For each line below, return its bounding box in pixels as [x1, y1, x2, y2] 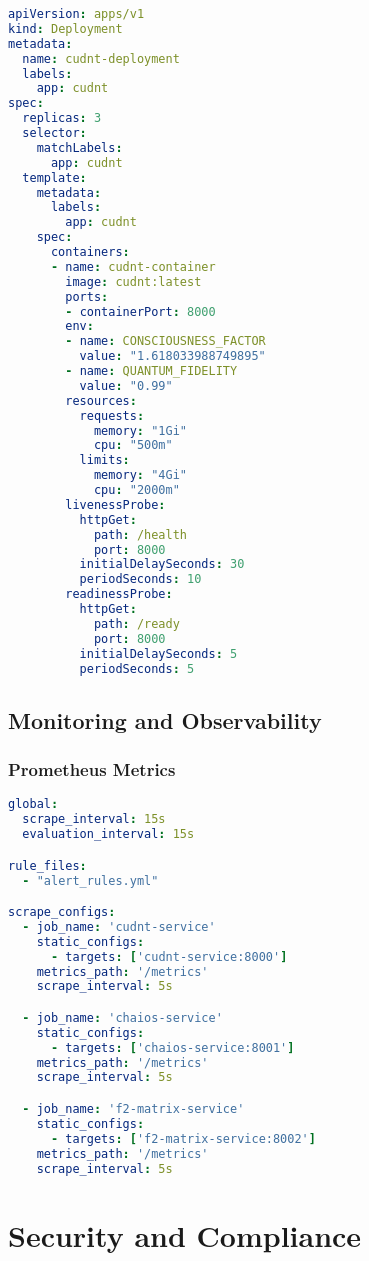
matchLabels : [36, 140, 123, 155]
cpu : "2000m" [93, 483, 180, 497]
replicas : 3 [22, 111, 102, 126]
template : [22, 170, 87, 185]
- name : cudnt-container [50, 259, 216, 274]
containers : [50, 245, 130, 259]
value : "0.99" [79, 378, 173, 393]
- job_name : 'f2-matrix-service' [22, 1102, 245, 1116]
